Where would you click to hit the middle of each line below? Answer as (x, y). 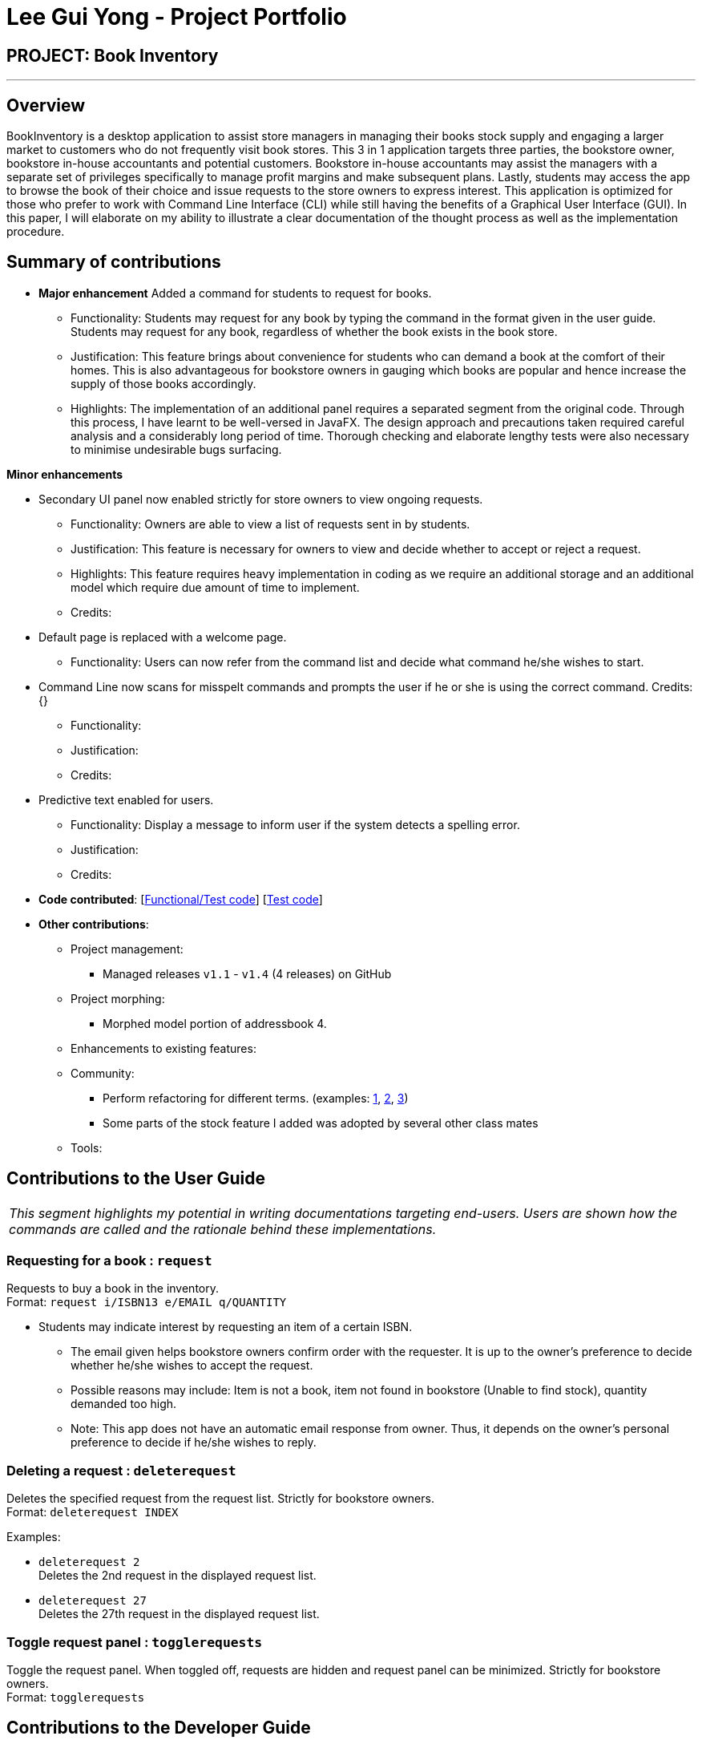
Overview (46, 105)
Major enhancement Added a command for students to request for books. (235, 293)
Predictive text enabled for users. (126, 799)
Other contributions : (94, 924)
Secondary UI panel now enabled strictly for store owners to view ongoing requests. (261, 499)
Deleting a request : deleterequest (121, 1470)
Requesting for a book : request (109, 1261)
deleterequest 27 (93, 1601)
